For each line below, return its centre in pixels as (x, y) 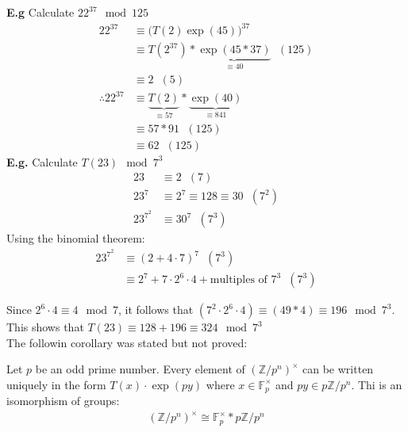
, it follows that (156, 310)
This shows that (45, 327)
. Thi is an (377, 384)
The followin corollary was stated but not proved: (127, 342)
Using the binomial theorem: (76, 238)
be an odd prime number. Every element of (140, 369)
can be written (338, 369)
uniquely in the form (56, 384)
